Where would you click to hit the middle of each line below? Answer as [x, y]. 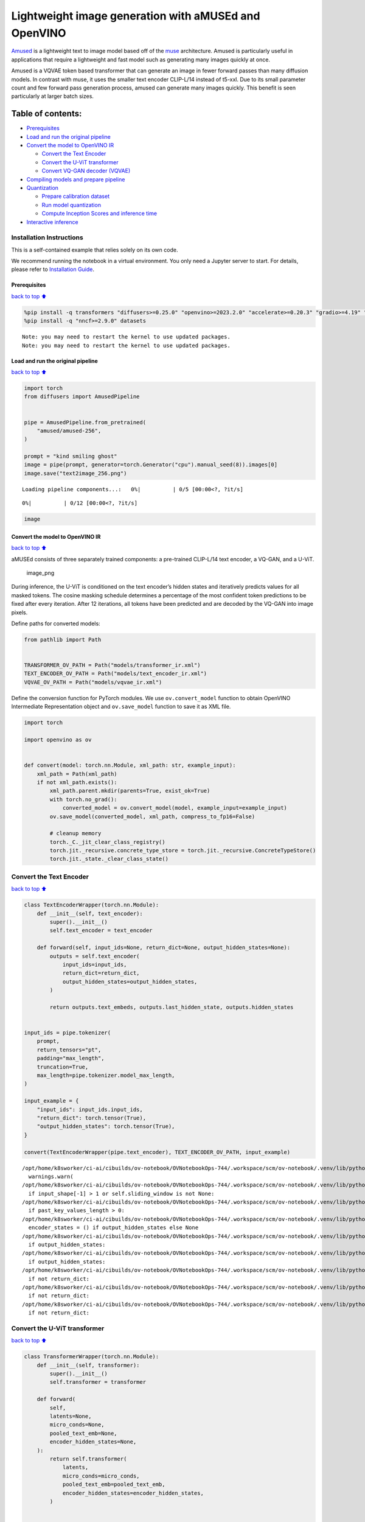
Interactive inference [52, 222]
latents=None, [71, 1416]
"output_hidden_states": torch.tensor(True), [106, 1127]
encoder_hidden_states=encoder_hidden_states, [133, 1493]
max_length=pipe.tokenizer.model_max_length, [106, 1075]
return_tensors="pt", [69, 1050]
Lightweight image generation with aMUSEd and [136, 16]
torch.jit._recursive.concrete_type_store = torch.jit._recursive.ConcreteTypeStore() [183, 850]
